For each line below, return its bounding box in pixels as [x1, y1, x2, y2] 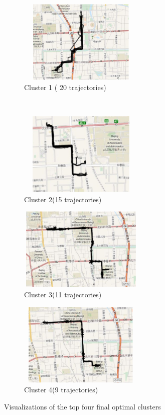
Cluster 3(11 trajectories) [24, 289, 102, 300]
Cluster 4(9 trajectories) [24, 384, 98, 395]
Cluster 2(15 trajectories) [24, 194, 102, 204]
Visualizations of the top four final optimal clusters [4, 401, 161, 412]
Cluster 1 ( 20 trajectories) [24, 81, 106, 92]
